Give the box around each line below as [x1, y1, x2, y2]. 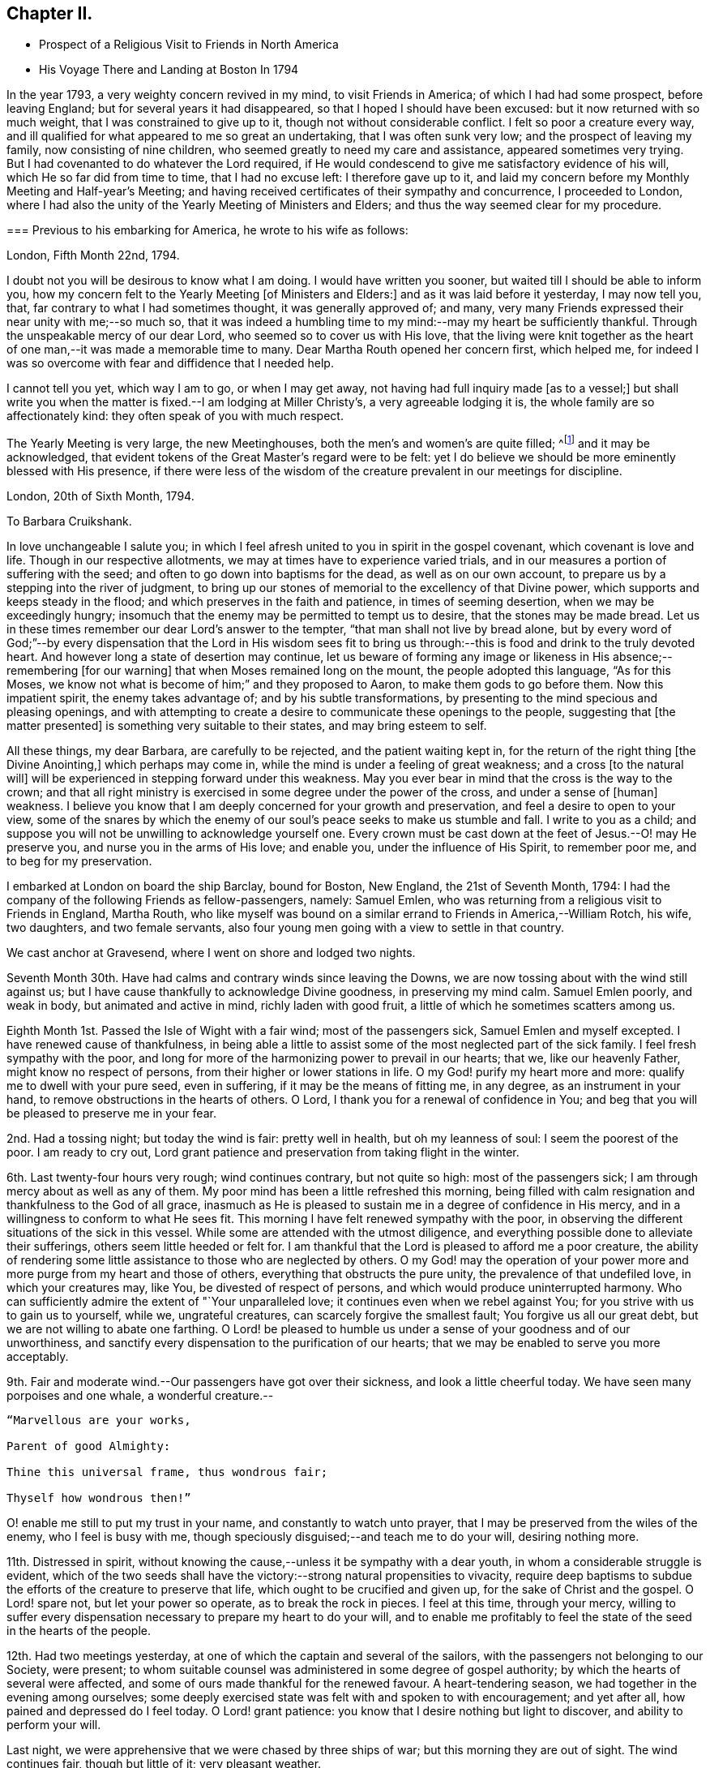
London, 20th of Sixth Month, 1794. [6, 489, 195, 504]
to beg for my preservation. [6, 854, 152, 869]
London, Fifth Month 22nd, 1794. [6, 248, 180, 263]
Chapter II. [6, 3, 93, 24]
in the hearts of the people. [6, 1624, 152, 1638]
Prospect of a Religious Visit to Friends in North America [39, 37, 339, 52]
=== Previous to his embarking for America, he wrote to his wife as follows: [6, 223, 408, 238]
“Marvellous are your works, [6, 1414, 191, 1427]
